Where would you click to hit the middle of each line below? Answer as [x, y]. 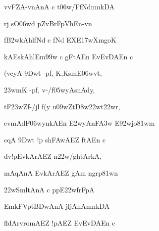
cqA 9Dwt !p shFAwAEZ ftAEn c [55, 139]
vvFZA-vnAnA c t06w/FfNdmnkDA [59, 6]
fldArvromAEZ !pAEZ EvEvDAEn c [60, 222]
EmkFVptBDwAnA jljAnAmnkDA [57, 206]
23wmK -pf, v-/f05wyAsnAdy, [50, 89]
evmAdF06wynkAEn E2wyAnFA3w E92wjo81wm [79, 123]
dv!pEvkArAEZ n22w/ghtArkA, [53, 156]
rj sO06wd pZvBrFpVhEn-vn [48, 23]
